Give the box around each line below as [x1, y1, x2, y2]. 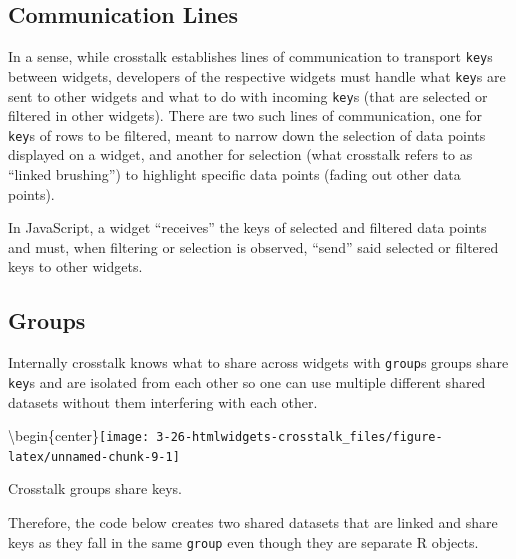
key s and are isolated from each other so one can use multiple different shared [8, 371, 486, 392]
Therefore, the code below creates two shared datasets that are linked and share [8, 512, 498, 532]
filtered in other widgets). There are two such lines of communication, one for [8, 105, 483, 126]
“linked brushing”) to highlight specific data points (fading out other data [8, 164, 461, 185]
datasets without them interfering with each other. [8, 391, 318, 412]
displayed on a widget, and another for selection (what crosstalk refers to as [8, 144, 473, 165]
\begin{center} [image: [8, 425, 150, 446]
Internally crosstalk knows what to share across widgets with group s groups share [8, 352, 509, 373]
